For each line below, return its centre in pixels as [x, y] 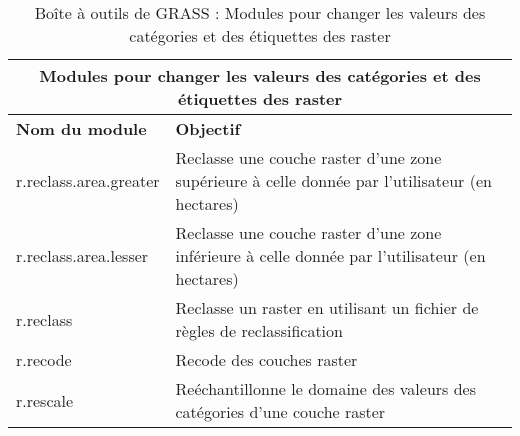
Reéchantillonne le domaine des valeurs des [326, 388]
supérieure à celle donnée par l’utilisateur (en [333, 180]
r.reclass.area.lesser [82, 255]
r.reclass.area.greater [88, 180]
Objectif [208, 128]
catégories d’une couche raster [280, 411]
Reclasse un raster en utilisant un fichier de [327, 307]
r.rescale [45, 400]
